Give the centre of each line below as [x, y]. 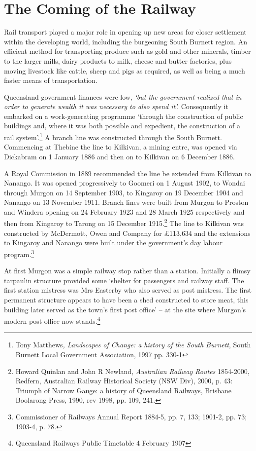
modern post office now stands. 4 [52, 320]
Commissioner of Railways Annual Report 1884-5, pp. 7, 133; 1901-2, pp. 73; [131, 416]
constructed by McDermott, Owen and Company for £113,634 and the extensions [127, 233]
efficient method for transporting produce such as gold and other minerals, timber [128, 51]
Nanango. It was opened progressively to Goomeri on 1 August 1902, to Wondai [125, 183]
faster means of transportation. [51, 80]
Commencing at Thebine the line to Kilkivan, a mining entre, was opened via [121, 147]
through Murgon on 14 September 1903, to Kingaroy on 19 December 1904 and [124, 192]
